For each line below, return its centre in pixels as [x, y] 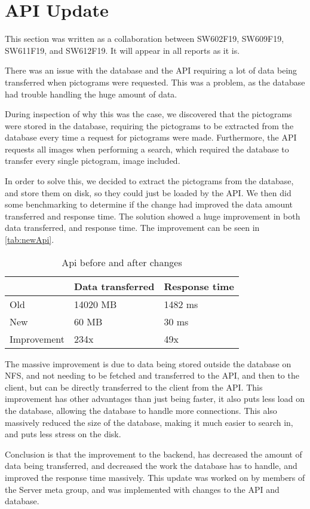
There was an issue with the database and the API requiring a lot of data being [151, 70]
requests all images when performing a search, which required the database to [147, 149]
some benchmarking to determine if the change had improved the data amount [149, 204]
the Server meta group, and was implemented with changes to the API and [142, 489]
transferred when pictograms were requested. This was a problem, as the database [155, 82]
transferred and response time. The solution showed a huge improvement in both [153, 216]
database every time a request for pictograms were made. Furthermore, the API [151, 137]
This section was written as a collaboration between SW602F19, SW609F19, [145, 39]
